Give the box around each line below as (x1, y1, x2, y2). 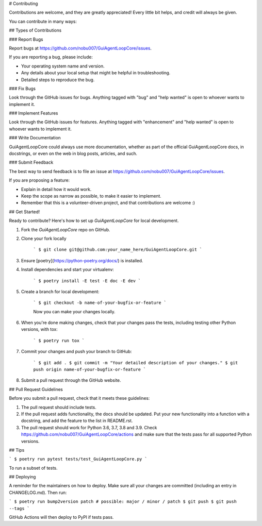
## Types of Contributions (9, 27, 62, 34)
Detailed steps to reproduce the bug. (21, 77, 95, 83)
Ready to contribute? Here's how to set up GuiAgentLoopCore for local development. (9, 218, 179, 223)
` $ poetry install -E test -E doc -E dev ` (33, 278, 141, 284)
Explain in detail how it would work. (21, 186, 92, 192)
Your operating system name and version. (21, 63, 105, 69)
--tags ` (9, 506, 30, 511)
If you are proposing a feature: (9, 177, 70, 183)
